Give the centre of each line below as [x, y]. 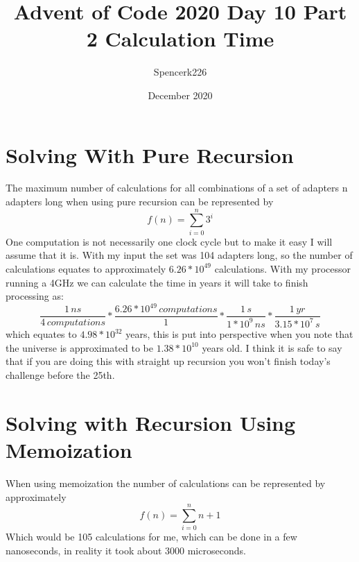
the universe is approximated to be [79, 347]
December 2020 [180, 95]
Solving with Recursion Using [151, 422]
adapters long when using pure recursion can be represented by [140, 202]
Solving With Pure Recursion [150, 154]
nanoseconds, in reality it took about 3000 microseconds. [126, 550]
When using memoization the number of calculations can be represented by [166, 483]
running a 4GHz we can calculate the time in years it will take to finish [157, 282]
